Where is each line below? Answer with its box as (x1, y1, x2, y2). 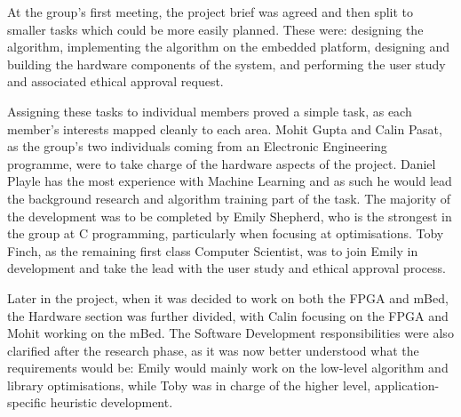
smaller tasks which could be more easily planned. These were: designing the (7, 20, 424, 38)
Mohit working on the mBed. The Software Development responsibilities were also (7, 324, 454, 342)
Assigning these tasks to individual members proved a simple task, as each (7, 101, 412, 120)
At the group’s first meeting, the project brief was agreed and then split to (7, 3, 414, 20)
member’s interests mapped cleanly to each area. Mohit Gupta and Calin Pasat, (7, 119, 442, 138)
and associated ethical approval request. (7, 72, 224, 91)
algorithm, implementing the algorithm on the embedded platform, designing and (7, 37, 450, 56)
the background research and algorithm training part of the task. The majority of (7, 188, 451, 207)
